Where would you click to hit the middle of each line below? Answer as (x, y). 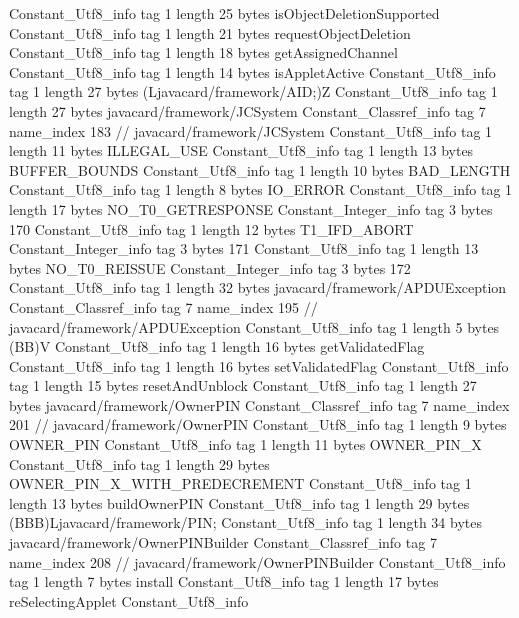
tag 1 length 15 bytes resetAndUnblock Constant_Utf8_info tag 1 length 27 (243, 385)
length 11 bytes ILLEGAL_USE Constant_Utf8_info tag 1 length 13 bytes (241, 150)
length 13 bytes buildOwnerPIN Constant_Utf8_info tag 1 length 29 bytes (239, 502)
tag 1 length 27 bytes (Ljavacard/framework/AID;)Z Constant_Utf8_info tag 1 (253, 91)
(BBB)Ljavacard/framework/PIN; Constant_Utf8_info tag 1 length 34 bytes (245, 522)
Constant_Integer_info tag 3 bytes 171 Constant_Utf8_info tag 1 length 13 (244, 248)
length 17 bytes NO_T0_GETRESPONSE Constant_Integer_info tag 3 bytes (251, 208)
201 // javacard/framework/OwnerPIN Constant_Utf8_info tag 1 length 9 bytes (258, 424)
